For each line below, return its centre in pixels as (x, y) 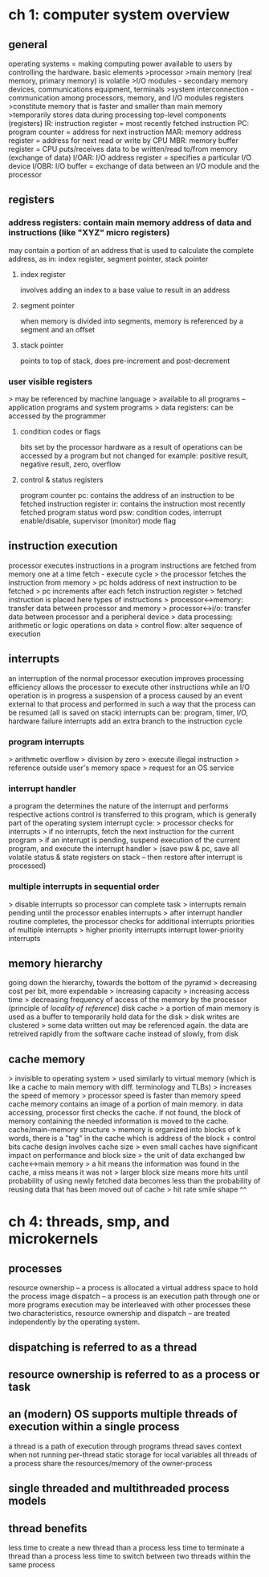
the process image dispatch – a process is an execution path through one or (134, 1296)
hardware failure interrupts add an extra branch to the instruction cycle (125, 721)
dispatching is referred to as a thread (103, 1347)
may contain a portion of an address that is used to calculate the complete (131, 250)
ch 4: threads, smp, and (89, 1222)
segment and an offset (57, 329)
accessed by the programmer (57, 416)
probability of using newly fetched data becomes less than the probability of (134, 1181)
